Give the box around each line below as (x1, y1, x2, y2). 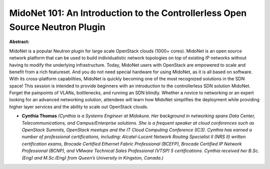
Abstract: (9, 39, 29, 45)
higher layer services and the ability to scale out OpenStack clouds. (9, 104, 148, 110)
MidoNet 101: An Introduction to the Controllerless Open (9, 7, 247, 18)
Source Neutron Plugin (9, 21, 105, 32)
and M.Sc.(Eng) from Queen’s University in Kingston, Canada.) (34, 155, 163, 161)
